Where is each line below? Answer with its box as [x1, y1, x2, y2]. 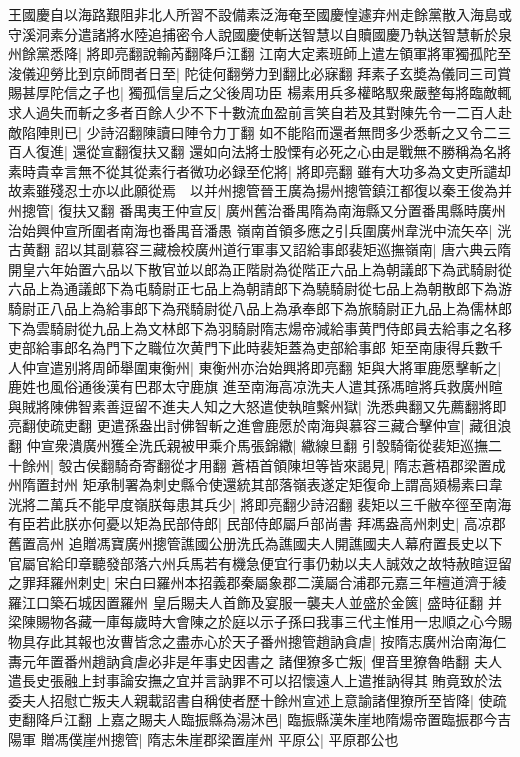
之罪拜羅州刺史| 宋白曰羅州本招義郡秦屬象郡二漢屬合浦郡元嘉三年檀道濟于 [8, 572, 493, 593]
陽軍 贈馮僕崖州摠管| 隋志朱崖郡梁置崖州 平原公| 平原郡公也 [8, 728, 399, 749]
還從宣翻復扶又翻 [72, 141, 185, 162]
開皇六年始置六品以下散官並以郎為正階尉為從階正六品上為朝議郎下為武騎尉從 [8, 258, 512, 279]
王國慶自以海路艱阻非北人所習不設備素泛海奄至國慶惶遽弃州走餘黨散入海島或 [8, 4, 512, 24]
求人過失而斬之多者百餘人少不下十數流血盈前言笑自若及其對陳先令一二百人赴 [8, 101, 512, 122]
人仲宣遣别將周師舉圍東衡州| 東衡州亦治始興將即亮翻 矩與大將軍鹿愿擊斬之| [8, 356, 502, 377]
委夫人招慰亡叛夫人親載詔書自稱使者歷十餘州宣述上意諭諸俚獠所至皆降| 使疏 [8, 689, 507, 710]
